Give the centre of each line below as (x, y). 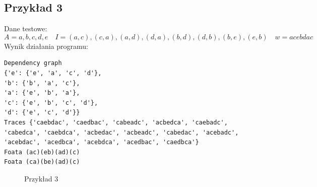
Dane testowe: (26, 28)
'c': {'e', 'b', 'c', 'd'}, (51, 103)
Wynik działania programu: (46, 46)
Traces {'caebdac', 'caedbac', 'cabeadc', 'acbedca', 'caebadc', (116, 122)
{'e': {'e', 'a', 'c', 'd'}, (53, 73)
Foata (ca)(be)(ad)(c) (42, 162)
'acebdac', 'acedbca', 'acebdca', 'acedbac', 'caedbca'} (102, 142)
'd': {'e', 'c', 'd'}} (42, 113)
